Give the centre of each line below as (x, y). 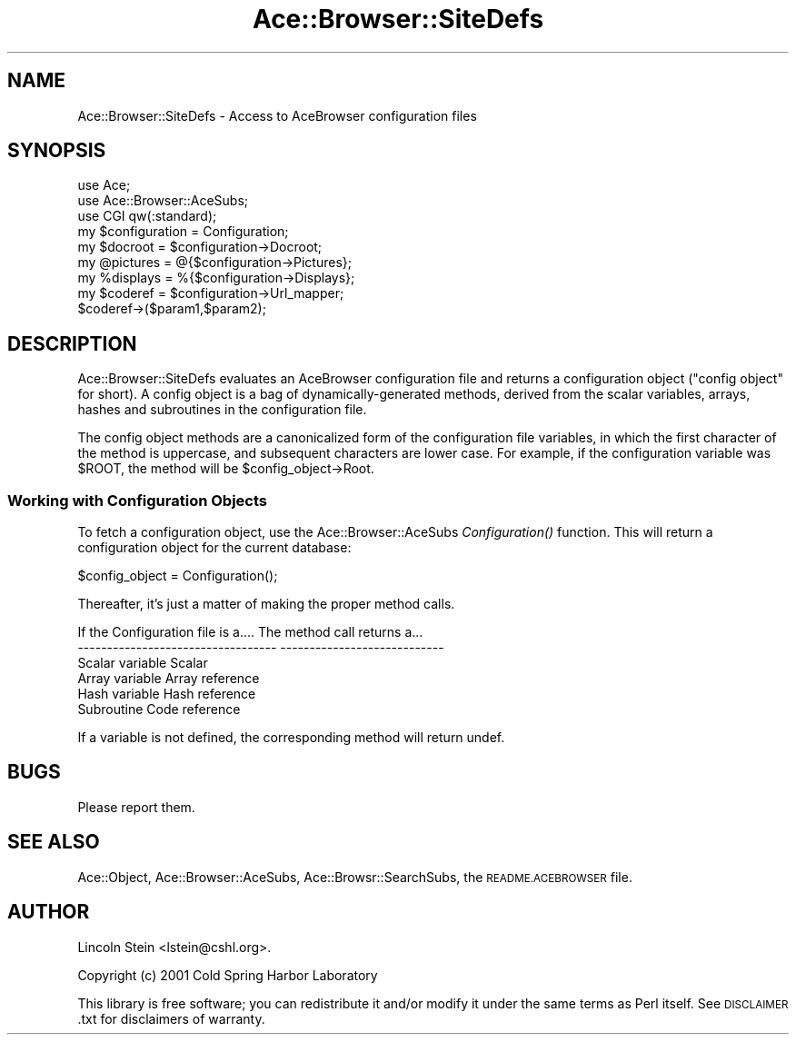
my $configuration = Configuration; (183, 232)
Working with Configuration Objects (137, 500)
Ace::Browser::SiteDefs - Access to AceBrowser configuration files (277, 115)
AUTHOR (49, 912)
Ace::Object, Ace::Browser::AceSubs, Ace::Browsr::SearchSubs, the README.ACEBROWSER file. (355, 877)
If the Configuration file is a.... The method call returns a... (250, 632)
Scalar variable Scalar (143, 663)
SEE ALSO (54, 842)
